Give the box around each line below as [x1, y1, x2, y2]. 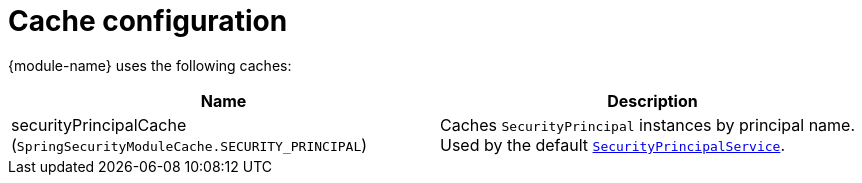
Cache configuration [8, 4, 288, 38]
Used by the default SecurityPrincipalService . [440, 134, 786, 155]
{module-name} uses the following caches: [8, 56, 292, 74]
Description [607, 90, 698, 111]
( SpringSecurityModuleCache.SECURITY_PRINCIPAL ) [11, 134, 368, 155]
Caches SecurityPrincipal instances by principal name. [440, 114, 856, 135]
